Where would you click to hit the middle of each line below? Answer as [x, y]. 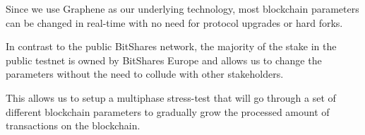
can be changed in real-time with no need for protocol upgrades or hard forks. [174, 22]
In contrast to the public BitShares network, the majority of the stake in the [171, 46]
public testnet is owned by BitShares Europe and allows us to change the [164, 60]
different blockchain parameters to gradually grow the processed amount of [168, 111]
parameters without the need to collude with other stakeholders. [145, 74]
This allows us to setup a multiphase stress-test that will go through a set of [171, 97]
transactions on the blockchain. [73, 125]
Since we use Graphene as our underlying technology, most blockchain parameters [182, 8]
